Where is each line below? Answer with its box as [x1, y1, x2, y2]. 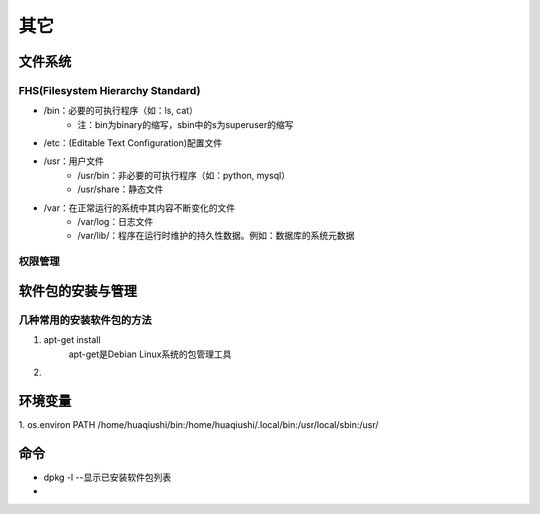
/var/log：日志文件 [77, 216, 154, 228]
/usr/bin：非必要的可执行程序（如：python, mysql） [77, 169, 290, 181]
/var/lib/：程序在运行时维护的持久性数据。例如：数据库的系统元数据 [77, 230, 355, 242]
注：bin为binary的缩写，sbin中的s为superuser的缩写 [77, 118, 294, 130]
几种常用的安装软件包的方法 [18, 313, 152, 327]
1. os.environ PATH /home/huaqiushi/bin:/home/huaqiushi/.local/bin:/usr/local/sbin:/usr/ [18, 418, 379, 430]
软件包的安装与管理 [18, 282, 137, 299]
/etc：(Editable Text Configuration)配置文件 [43, 137, 223, 149]
